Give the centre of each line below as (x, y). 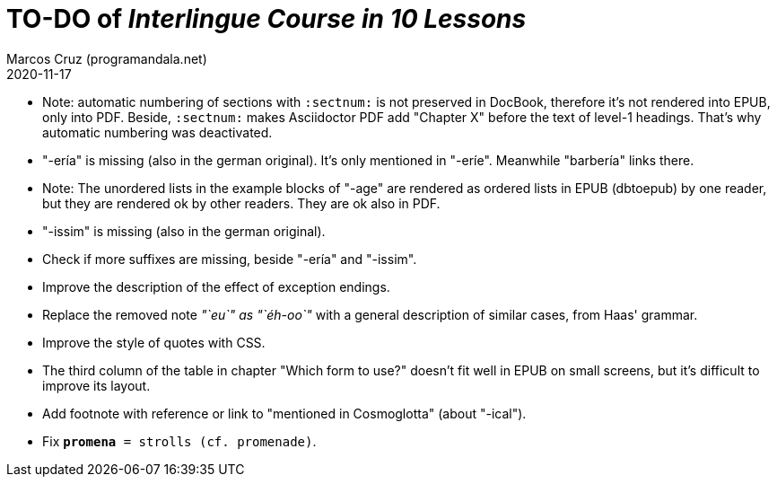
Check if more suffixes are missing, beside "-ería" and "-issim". (230, 259)
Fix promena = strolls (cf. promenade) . (179, 441)
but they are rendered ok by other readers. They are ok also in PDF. (241, 203)
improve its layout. (96, 385)
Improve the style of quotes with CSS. (154, 342)
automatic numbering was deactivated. (157, 132)
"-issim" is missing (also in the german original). (184, 231)
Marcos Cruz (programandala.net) (107, 58)
